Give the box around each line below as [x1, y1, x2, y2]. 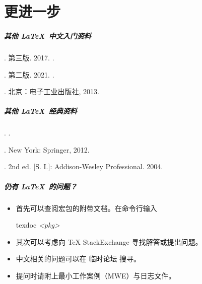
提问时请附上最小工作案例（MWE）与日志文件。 [16, 270, 176, 280]
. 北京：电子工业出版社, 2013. [4, 86, 99, 97]
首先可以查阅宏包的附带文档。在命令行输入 [16, 202, 157, 213]
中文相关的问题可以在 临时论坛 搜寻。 [16, 253, 141, 264]
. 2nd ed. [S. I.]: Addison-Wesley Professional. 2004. [4, 161, 163, 172]
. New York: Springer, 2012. [4, 144, 90, 155]
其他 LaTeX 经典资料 [4, 106, 77, 116]
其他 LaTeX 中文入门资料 [4, 30, 91, 41]
